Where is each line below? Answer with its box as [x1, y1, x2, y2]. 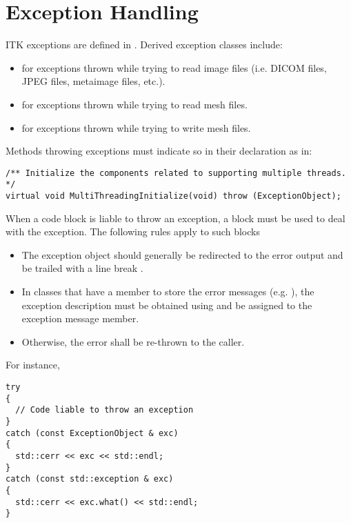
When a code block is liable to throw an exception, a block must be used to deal [6, 210, 345, 225]
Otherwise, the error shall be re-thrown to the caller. [21, 334, 245, 348]
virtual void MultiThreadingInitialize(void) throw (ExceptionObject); [6, 191, 341, 201]
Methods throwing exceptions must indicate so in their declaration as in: [6, 144, 312, 158]
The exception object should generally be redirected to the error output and [21, 247, 343, 261]
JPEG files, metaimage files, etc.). [21, 74, 166, 88]
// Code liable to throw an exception [15, 405, 194, 415]
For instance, [6, 357, 60, 372]
